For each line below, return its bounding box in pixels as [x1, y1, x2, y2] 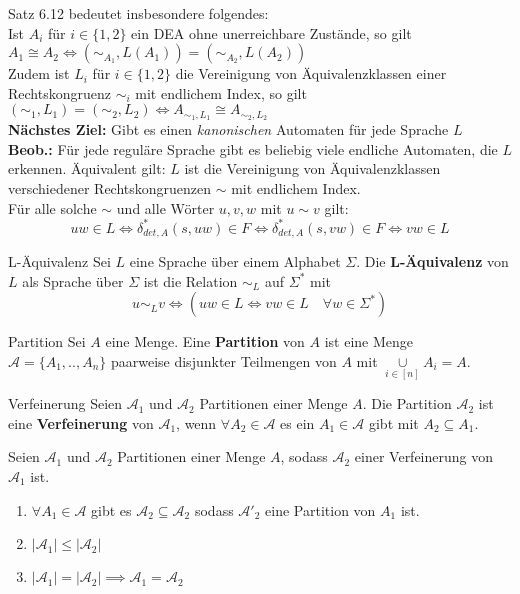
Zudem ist [8, 63, 70, 84]
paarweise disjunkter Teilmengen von [110, 350, 337, 371]
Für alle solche [8, 197, 97, 218]
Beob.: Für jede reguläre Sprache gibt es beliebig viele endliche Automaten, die [8, 138, 498, 159]
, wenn [176, 412, 217, 433]
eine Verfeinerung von [8, 412, 154, 433]
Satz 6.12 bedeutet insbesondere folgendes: [8, 3, 269, 23]
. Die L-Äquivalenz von [356, 251, 509, 272]
